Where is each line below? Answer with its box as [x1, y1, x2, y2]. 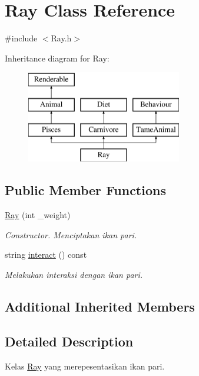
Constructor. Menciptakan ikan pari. [5, 228, 137, 241]
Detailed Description [5, 332, 134, 350]
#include [5, 32, 38, 44]
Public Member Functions [5, 181, 166, 199]
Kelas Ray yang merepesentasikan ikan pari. [5, 359, 165, 372]
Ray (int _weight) [5, 209, 71, 221]
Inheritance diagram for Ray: [5, 51, 110, 64]
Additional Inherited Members [5, 297, 195, 316]
